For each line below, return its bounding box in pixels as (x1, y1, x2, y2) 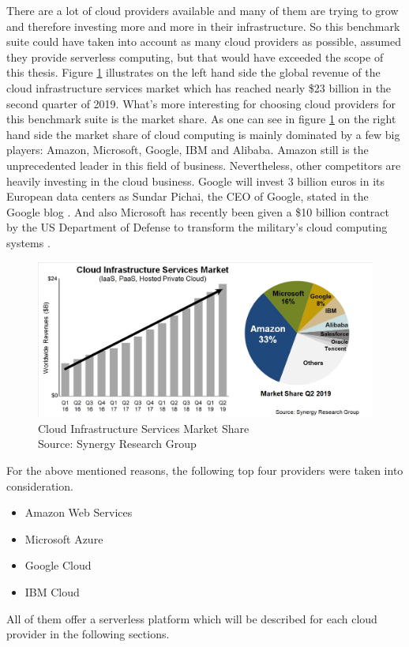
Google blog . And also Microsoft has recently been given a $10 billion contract (6, 203, 390, 220)
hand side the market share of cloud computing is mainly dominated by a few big (6, 126, 400, 142)
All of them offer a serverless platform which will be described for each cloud (6, 610, 377, 626)
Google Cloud (24, 557, 92, 574)
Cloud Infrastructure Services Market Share (38, 419, 250, 436)
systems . (6, 234, 51, 250)
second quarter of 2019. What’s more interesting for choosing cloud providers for (6, 95, 396, 111)
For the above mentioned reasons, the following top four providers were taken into (6, 461, 403, 478)
